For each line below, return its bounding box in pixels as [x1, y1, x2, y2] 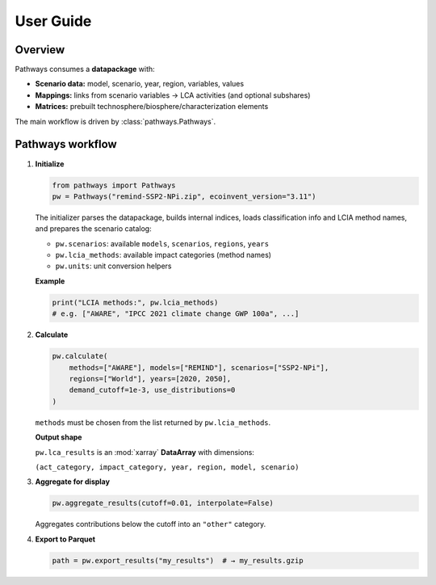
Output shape [35, 432, 82, 442]
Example [35, 276, 65, 286]
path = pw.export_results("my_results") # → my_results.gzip [52, 556, 304, 565]
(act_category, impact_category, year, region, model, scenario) [35, 462, 300, 472]
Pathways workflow [15, 137, 117, 151]
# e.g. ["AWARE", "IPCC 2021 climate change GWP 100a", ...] [52, 309, 300, 318]
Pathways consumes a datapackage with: [15, 65, 155, 74]
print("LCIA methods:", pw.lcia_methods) [52, 297, 219, 307]
